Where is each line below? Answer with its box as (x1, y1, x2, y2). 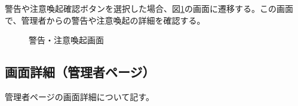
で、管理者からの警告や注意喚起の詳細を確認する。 (5, 14, 205, 26)
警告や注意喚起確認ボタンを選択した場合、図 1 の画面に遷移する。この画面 (5, 2, 293, 14)
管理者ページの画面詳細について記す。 (5, 90, 154, 102)
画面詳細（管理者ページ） (5, 63, 155, 81)
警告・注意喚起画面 (29, 34, 104, 46)
